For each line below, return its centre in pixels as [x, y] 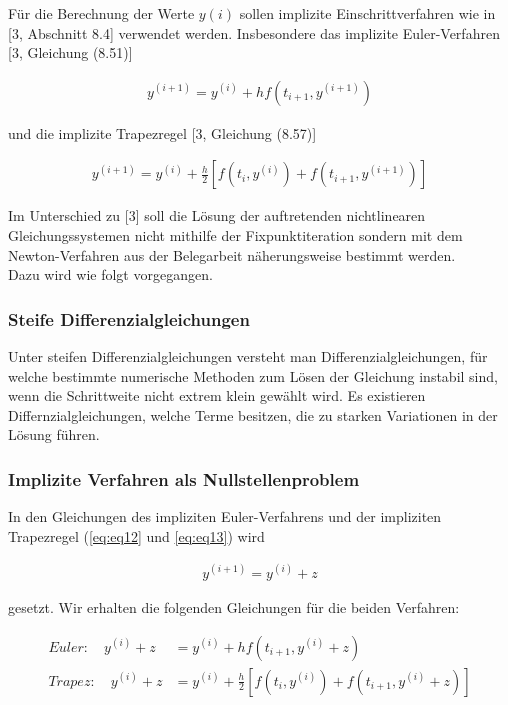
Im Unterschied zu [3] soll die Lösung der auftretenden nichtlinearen [217, 215]
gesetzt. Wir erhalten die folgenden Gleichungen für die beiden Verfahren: [234, 606]
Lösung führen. [54, 434]
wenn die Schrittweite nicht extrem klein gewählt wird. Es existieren [217, 395]
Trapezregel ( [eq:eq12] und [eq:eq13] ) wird [136, 535]
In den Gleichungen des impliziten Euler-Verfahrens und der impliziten [225, 516]
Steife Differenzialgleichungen [129, 318]
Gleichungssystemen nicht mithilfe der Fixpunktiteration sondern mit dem [235, 235]
